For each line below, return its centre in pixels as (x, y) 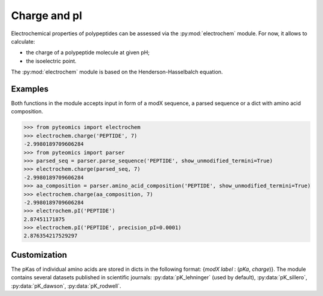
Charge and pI (47, 16)
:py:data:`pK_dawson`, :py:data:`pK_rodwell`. (66, 286)
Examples (30, 89)
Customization (39, 255)
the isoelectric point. (51, 61)
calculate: (23, 41)
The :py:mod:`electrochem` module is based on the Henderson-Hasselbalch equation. (117, 72)
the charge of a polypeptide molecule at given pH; (88, 53)
